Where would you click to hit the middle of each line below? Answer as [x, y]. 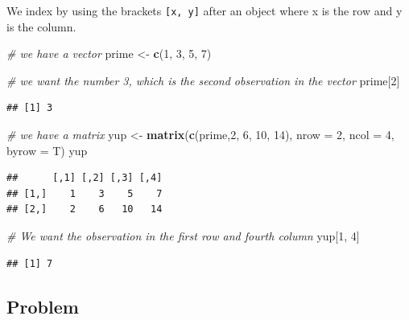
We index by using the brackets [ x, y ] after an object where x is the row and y [204, 10]
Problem [43, 306]
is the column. [41, 26]
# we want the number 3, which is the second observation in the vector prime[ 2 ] [203, 80]
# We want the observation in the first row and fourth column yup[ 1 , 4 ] [183, 236]
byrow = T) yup [47, 150]
